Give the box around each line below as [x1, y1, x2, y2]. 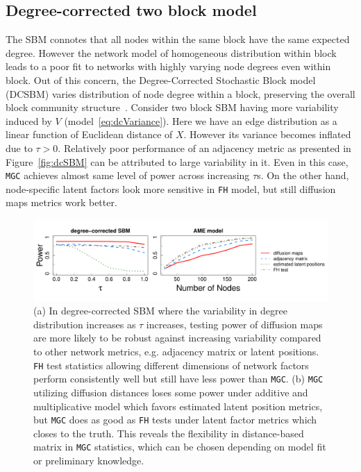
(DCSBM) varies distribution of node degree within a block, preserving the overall [6, 86, 355, 101]
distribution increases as [33, 317, 136, 331]
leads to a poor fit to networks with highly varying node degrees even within [6, 59, 331, 74]
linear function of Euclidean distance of [6, 127, 173, 142]
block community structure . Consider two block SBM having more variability [6, 100, 339, 115]
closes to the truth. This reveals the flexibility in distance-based [33, 425, 304, 440]
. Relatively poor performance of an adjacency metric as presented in [58, 140, 351, 155]
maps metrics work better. [6, 195, 117, 210]
